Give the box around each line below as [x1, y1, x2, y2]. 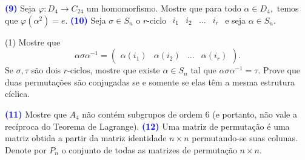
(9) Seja [5, 2, 36, 14]
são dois [31, 64, 61, 76]
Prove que [263, 64, 300, 76]
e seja [225, 13, 246, 26]
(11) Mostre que [5, 107, 67, 120]
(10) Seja [70, 13, 106, 26]
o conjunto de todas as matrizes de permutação [61, 143, 237, 156]
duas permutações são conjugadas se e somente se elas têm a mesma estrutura [5, 75, 295, 88]
